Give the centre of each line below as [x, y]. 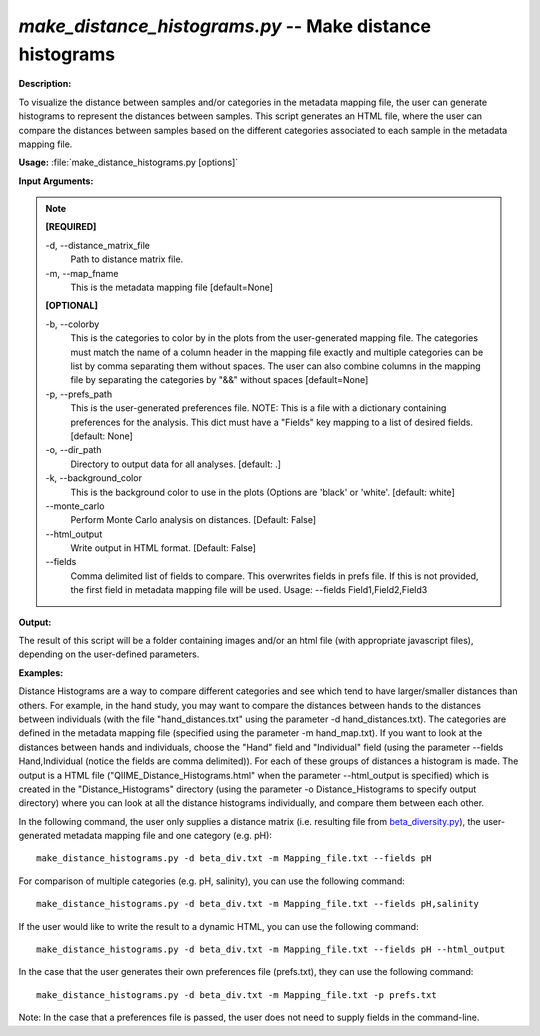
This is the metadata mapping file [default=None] [172, 287]
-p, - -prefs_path [79, 394]
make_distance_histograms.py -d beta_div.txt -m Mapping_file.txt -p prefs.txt [236, 994]
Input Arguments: [56, 181]
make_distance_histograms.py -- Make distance [225, 26]
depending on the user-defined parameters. [109, 654]
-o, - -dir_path [73, 450]
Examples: [41, 672]
